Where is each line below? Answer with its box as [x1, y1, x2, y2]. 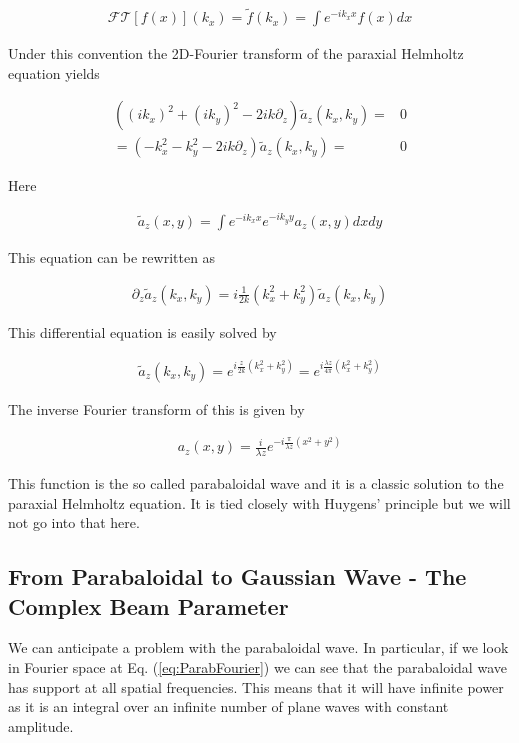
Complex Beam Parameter [8, 590, 289, 621]
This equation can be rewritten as [8, 247, 216, 268]
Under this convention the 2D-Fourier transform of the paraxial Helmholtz [8, 43, 464, 64]
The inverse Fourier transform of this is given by [8, 398, 305, 419]
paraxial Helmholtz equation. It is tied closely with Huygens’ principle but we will [8, 492, 511, 513]
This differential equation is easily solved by [8, 321, 277, 342]
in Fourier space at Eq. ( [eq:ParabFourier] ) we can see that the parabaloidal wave [8, 657, 507, 678]
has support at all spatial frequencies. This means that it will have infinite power [8, 676, 504, 697]
